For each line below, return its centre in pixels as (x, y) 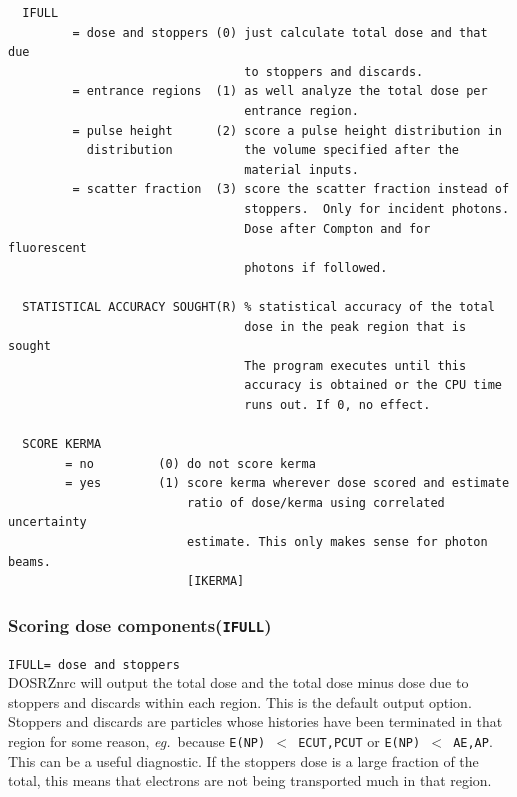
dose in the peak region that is (355, 326)
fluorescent (47, 248)
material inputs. (301, 169)
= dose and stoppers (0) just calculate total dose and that (280, 32)
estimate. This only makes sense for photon (337, 542)
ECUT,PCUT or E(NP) (359, 741)
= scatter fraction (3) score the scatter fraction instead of (291, 189)
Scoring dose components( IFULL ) (140, 624)
